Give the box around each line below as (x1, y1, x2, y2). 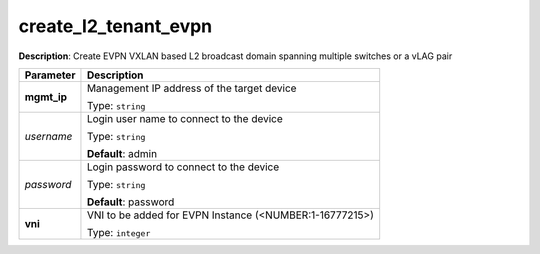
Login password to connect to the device (86, 160, 280, 174)
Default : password (86, 195, 175, 209)
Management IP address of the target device (86, 81, 297, 95)
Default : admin (86, 146, 158, 160)
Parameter (24, 68, 76, 82)
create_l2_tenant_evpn (18, 15, 213, 37)
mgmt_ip (24, 90, 68, 104)
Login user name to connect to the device (86, 111, 284, 125)
